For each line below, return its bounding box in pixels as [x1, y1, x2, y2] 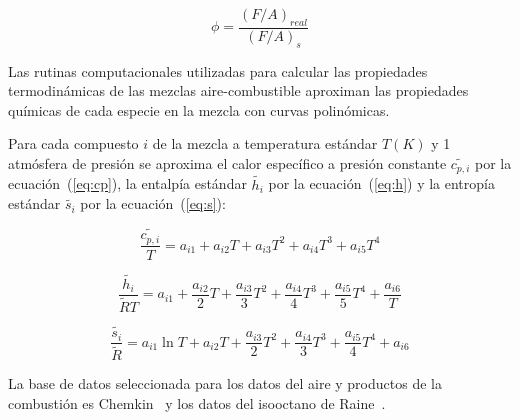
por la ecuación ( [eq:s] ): [80, 193, 226, 214]
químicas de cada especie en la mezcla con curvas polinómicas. [8, 99, 390, 120]
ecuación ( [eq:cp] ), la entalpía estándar [8, 173, 247, 194]
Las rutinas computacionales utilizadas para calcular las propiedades [8, 60, 428, 81]
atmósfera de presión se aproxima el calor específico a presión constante [8, 153, 447, 173]
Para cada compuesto [8, 133, 139, 154]
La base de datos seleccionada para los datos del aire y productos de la [8, 373, 442, 394]
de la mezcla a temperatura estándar [152, 133, 378, 154]
